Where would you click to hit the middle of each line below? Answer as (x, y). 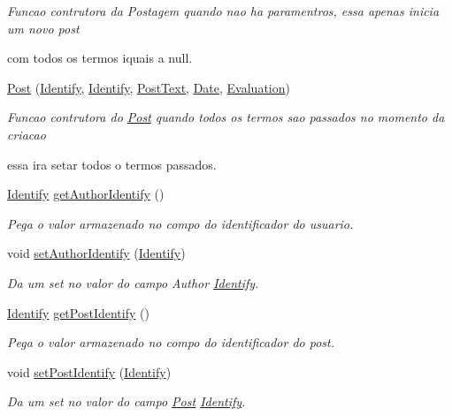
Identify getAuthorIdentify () (86, 194)
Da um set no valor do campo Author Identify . (133, 282)
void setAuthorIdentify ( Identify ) (96, 253)
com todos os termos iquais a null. (100, 58)
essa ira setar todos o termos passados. (112, 164)
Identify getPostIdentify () (78, 312)
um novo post (43, 28)
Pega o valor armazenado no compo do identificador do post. (171, 342)
